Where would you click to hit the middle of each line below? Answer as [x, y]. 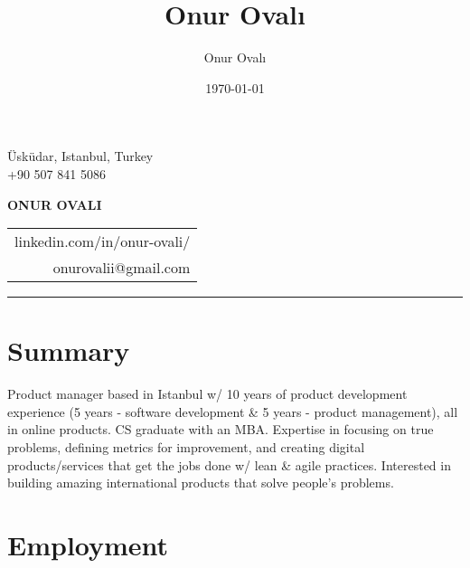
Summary [69, 350]
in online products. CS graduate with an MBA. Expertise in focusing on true [221, 429]
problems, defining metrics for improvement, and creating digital [186, 447]
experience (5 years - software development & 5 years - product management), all [233, 411]
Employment [88, 544]
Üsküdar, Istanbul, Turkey [80, 156]
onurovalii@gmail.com [122, 268]
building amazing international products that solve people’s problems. [201, 483]
